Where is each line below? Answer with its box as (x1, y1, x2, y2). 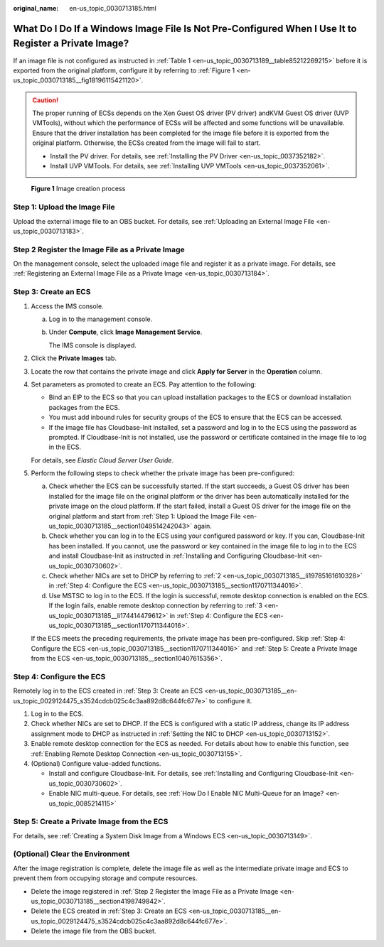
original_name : (13, 4, 59, 12)
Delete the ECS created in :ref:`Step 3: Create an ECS (31, 907, 188, 916)
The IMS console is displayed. (48, 341, 137, 350)
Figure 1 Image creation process (31, 185, 126, 193)
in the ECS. (48, 443, 82, 451)
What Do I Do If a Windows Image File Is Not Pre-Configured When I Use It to (13, 22, 357, 35)
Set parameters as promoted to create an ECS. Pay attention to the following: (31, 380, 256, 389)
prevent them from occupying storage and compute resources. (13, 874, 198, 882)
